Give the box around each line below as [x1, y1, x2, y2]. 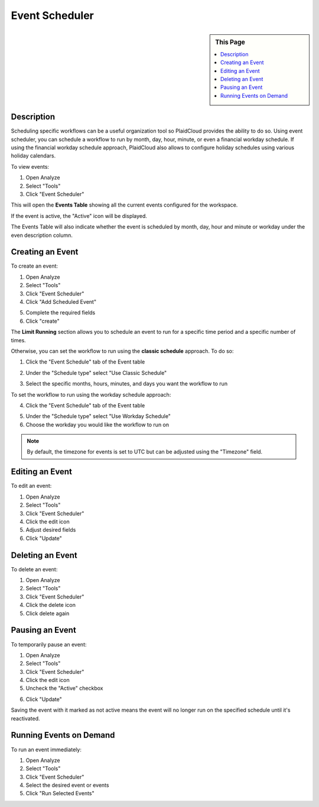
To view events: [11, 163, 50, 170]
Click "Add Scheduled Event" [25, 298, 97, 306]
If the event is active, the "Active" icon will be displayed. [11, 212, 148, 219]
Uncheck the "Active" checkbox [25, 684, 103, 692]
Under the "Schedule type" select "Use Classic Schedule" [25, 369, 167, 376]
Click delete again [25, 610, 70, 617]
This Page [215, 38, 245, 46]
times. [11, 336, 26, 343]
